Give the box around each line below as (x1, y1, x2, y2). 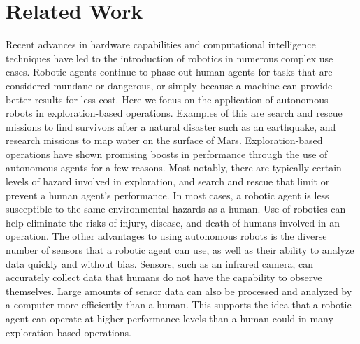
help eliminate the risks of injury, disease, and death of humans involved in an (6, 215, 340, 229)
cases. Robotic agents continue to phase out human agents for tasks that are (6, 64, 333, 79)
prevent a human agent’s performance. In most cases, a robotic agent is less (6, 187, 329, 202)
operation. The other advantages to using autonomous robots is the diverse (6, 229, 327, 243)
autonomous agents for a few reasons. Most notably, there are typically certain (6, 160, 342, 175)
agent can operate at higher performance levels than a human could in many (6, 311, 333, 325)
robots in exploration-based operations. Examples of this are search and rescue (6, 106, 343, 120)
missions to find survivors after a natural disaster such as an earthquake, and (6, 119, 336, 134)
